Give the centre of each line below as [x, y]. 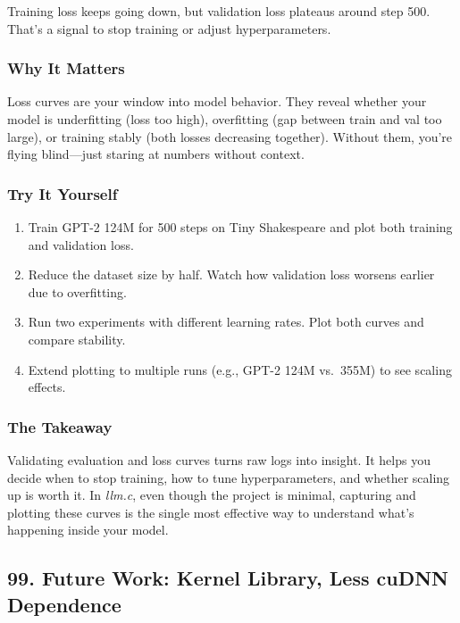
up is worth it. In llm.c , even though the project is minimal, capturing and [212, 495]
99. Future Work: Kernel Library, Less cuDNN [228, 578]
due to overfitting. [77, 291]
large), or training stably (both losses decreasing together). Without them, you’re [230, 136]
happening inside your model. [88, 530]
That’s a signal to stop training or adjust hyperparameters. [169, 28]
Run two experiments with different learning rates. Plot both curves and [226, 322]
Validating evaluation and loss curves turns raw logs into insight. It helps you [219, 459]
